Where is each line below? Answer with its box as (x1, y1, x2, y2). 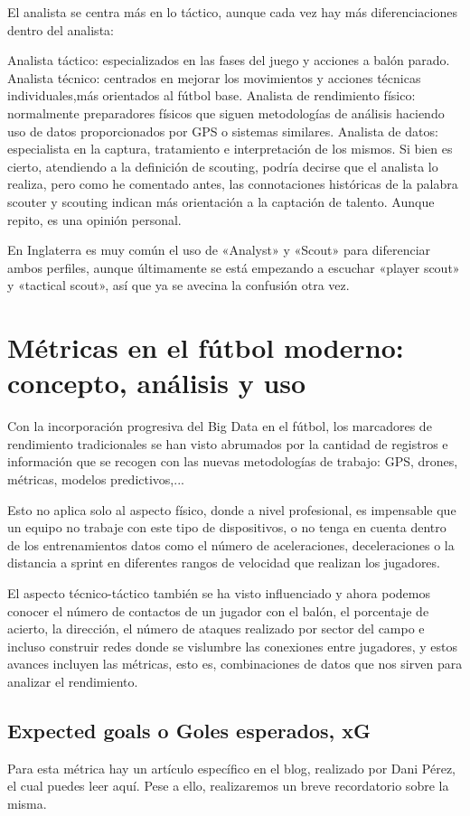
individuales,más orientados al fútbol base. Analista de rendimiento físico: (7, 86, 416, 105)
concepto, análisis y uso (7, 364, 306, 401)
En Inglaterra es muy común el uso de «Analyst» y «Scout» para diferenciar (7, 240, 431, 259)
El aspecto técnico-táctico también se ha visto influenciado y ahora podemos (7, 583, 430, 602)
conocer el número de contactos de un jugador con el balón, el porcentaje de (7, 601, 429, 620)
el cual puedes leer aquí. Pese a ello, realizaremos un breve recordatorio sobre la (7, 776, 449, 795)
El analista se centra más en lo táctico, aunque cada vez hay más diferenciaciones (7, 3, 457, 21)
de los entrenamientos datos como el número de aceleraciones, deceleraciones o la (7, 535, 455, 554)
